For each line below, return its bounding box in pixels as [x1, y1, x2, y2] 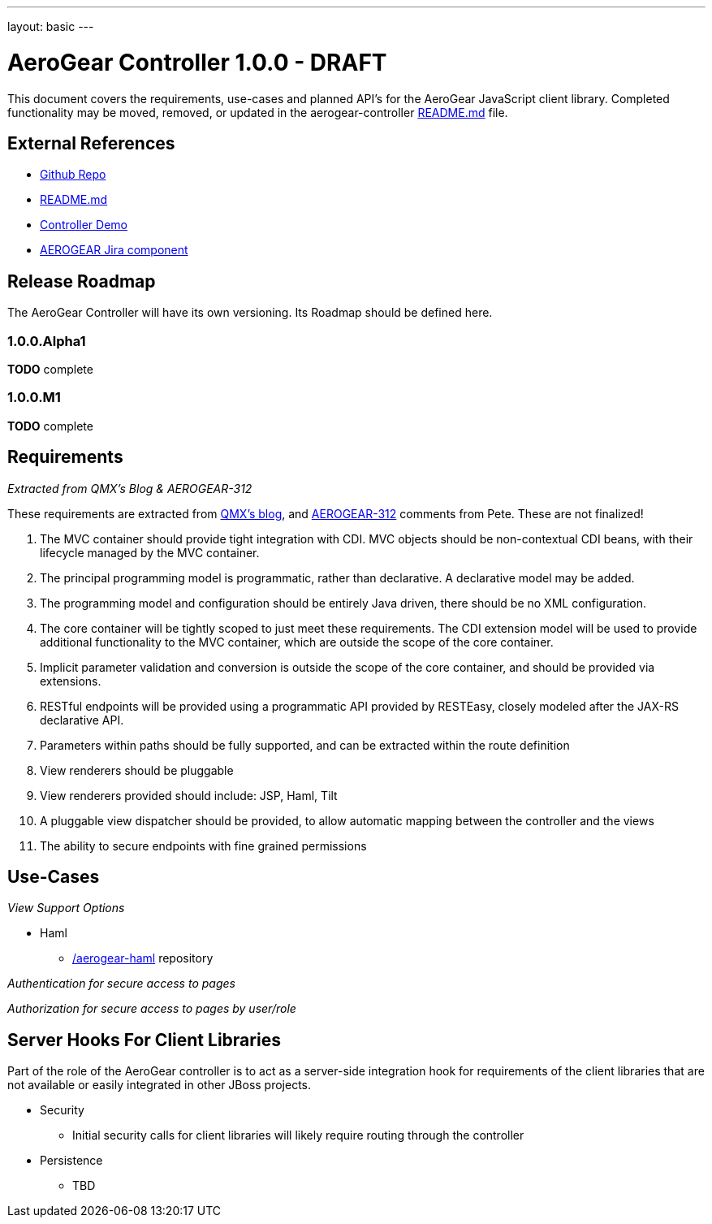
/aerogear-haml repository [72, 951, 214, 966]
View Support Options [7, 901, 125, 915]
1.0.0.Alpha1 [7, 332, 86, 349]
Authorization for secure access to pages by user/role [7, 1001, 296, 1016]
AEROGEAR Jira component [40, 243, 188, 257]
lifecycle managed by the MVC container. [40, 545, 260, 560]
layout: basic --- [7, 19, 94, 33]
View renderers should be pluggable [40, 763, 234, 777]
